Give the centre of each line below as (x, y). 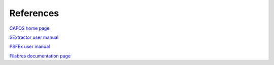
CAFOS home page (29, 28)
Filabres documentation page (40, 56)
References (34, 13)
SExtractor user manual (34, 37)
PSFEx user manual (30, 47)
